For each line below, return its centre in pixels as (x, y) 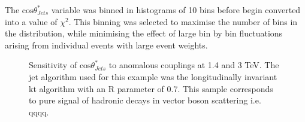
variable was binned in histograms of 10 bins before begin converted (176, 10)
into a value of (31, 21)
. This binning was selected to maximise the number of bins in (183, 21)
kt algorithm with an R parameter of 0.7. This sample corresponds (151, 88)
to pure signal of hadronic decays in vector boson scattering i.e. (145, 100)
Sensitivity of (53, 65)
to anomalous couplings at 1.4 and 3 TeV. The (194, 65)
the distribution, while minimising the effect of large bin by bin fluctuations (144, 33)
